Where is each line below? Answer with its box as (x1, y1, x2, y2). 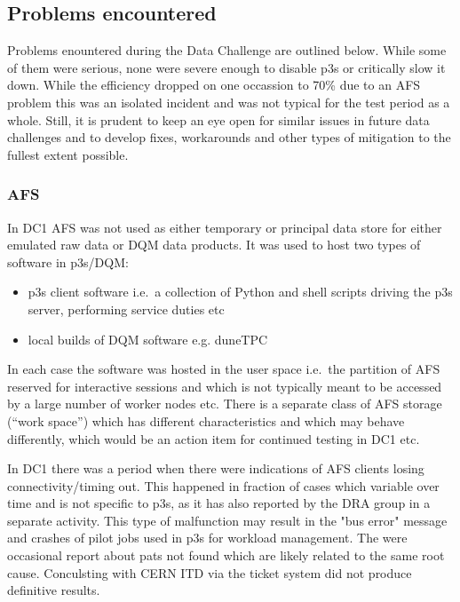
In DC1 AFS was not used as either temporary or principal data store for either (7, 218, 442, 236)
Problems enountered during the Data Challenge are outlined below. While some (7, 41, 447, 59)
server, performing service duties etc (28, 299, 225, 318)
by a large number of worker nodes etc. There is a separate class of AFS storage (7, 394, 442, 413)
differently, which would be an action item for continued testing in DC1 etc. (7, 429, 420, 448)
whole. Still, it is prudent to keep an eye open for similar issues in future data (7, 110, 430, 129)
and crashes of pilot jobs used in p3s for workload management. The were (7, 528, 408, 547)
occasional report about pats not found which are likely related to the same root (7, 546, 445, 565)
